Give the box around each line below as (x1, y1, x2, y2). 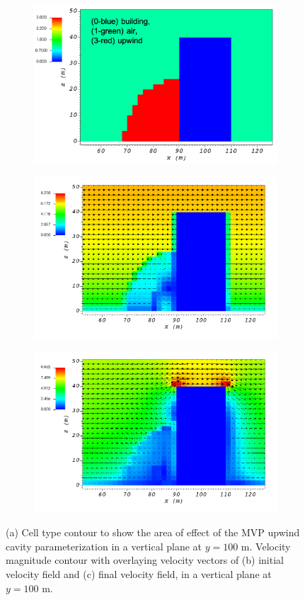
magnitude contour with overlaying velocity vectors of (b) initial (6, 553, 284, 567)
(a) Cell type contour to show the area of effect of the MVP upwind (6, 525, 300, 540)
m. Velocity (241, 538, 291, 553)
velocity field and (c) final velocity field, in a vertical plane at (6, 567, 272, 582)
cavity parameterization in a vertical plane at (6, 538, 202, 553)
